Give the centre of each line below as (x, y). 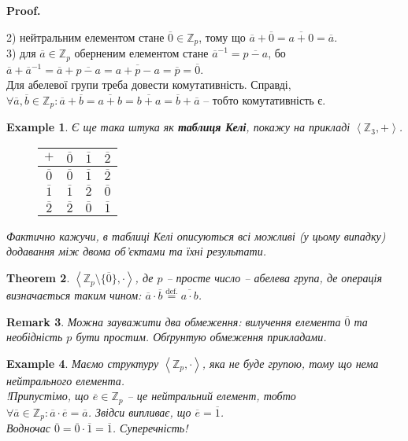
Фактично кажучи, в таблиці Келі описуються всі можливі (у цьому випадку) (196, 235)
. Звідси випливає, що (139, 412)
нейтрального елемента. (66, 380)
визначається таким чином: (74, 295)
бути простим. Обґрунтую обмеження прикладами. (201, 337)
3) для (21, 53)
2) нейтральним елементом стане (85, 37)
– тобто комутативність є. (265, 99)
